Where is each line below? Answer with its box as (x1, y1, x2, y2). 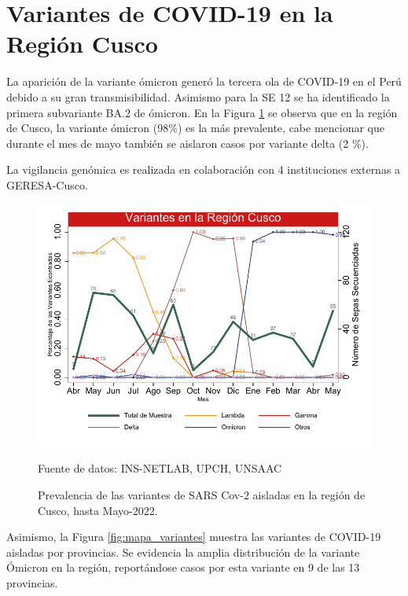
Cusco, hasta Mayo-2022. (38, 502, 158, 518)
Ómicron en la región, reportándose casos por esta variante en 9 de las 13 (6, 559, 360, 576)
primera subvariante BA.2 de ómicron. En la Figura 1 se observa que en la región (6, 104, 398, 120)
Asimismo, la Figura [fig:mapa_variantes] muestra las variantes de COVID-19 (6, 528, 381, 545)
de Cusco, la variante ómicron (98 (6, 120, 169, 136)
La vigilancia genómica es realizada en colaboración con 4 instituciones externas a (6, 161, 401, 178)
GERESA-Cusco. (6, 176, 88, 193)
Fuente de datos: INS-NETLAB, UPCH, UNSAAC (38, 460, 282, 476)
